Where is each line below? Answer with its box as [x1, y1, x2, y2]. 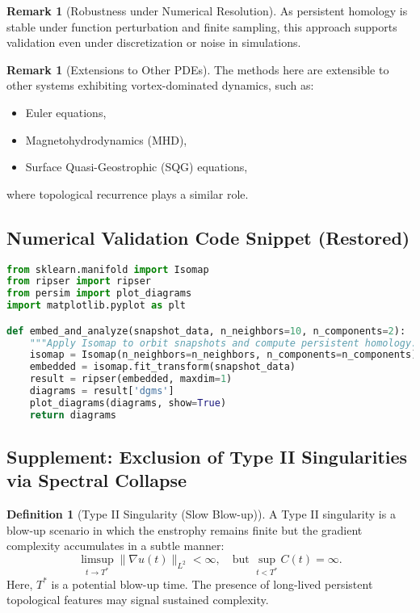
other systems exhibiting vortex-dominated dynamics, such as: [6, 77, 314, 94]
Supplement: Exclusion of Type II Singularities [6, 444, 408, 469]
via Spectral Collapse [6, 468, 187, 493]
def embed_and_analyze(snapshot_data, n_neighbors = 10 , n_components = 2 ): [6, 325, 406, 337]
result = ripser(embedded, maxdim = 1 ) [29, 373, 233, 385]
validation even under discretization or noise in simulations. [6, 34, 301, 51]
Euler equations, [25, 103, 107, 120]
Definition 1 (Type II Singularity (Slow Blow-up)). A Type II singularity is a [6, 506, 396, 523]
